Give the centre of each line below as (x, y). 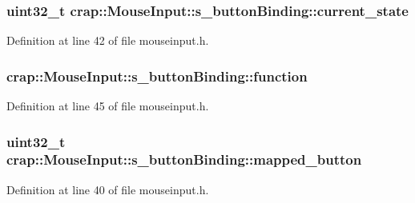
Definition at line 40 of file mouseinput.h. (108, 189)
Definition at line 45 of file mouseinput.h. (108, 106)
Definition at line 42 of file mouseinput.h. (108, 40)
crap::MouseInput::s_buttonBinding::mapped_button (184, 159)
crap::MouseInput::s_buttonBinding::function (157, 76)
